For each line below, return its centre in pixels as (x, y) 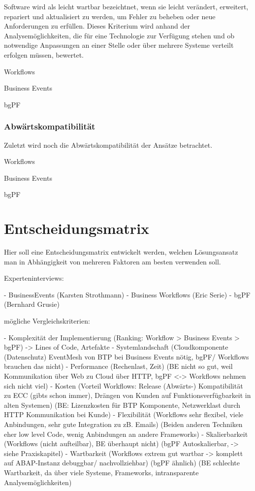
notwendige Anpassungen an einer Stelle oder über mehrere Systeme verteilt (119, 45)
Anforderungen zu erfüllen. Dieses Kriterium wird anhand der (97, 26)
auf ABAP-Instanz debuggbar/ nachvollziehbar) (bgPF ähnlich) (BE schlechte (122, 463)
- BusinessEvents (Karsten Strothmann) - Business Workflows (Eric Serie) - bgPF (127, 294)
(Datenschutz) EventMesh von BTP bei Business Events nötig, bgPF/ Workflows (127, 356)
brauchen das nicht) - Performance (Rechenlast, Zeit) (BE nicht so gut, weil (118, 366)
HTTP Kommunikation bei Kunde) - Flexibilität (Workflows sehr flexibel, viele (124, 414)
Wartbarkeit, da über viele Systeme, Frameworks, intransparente (101, 472)
